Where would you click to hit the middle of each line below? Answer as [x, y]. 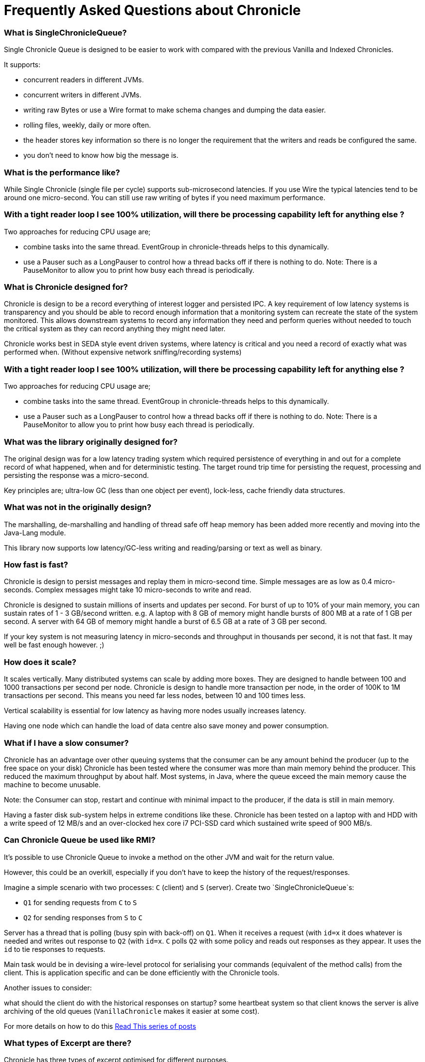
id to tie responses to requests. [55, 949]
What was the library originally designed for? [91, 442]
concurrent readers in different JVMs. [84, 80]
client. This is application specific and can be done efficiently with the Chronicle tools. [142, 972]
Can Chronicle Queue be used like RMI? [80, 840]
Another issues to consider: [48, 987]
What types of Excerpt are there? [68, 1043]
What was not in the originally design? [78, 507]
